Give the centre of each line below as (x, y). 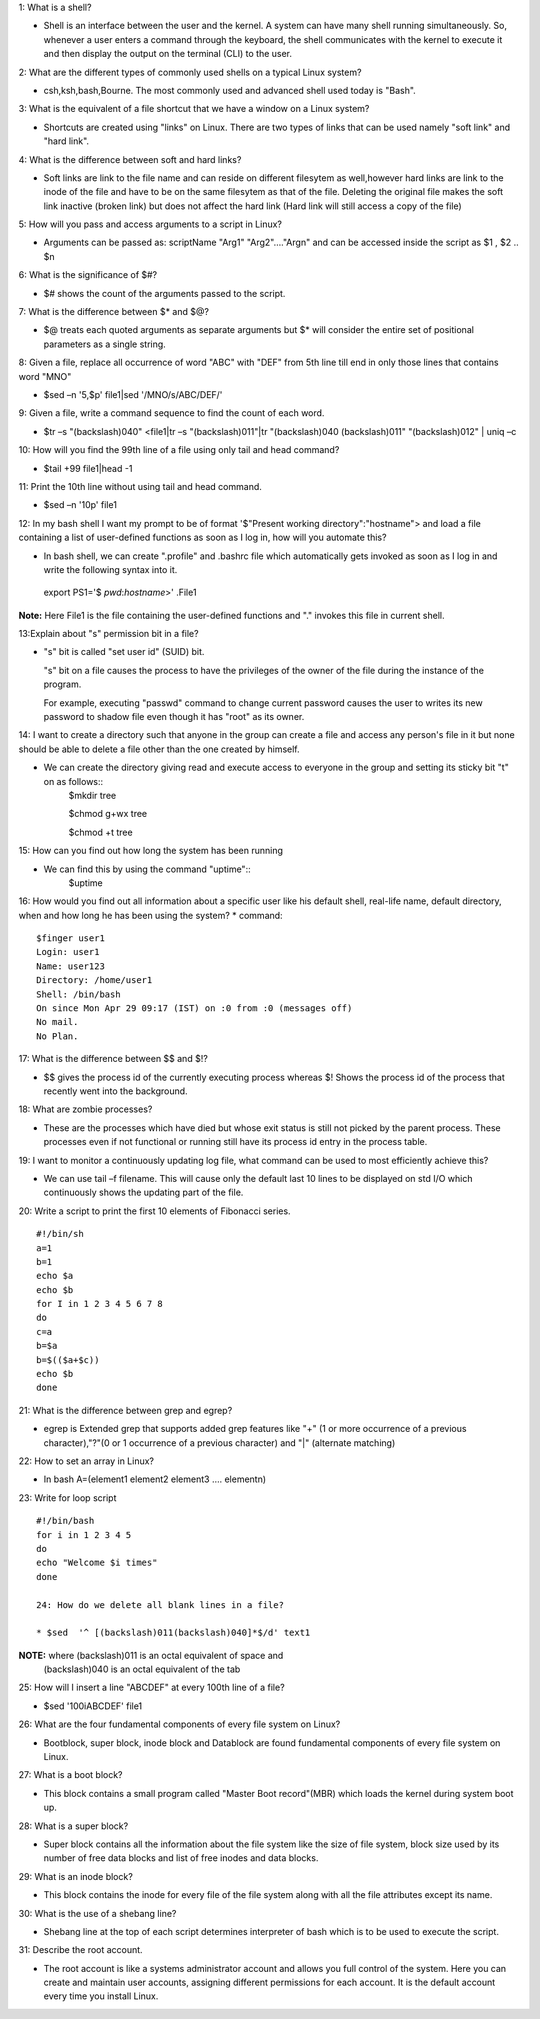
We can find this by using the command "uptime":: (147, 869)
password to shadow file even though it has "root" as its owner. (174, 717)
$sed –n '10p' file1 (80, 505)
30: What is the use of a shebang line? (97, 1913)
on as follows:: (73, 781)
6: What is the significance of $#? (88, 275)
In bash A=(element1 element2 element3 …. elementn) (155, 1479)
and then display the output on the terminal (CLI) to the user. (168, 54)
